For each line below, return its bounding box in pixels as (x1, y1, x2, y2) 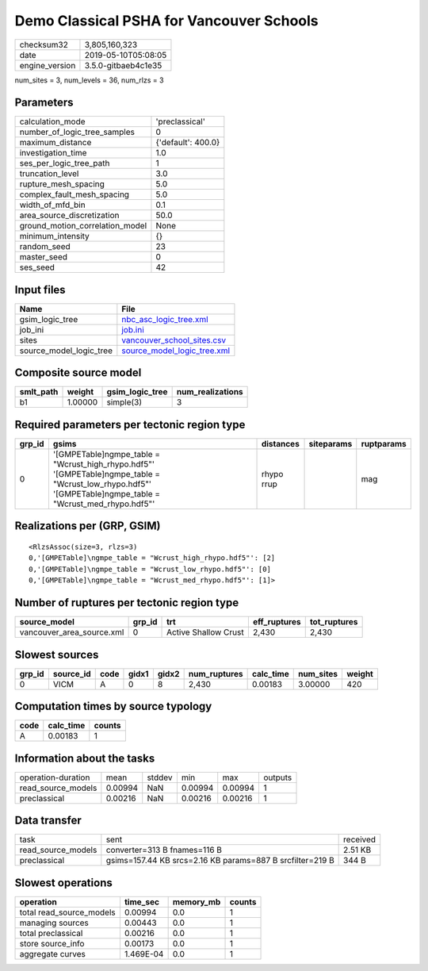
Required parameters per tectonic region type (14, 417, 246, 432)
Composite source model (14, 366, 142, 380)
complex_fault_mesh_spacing (19, 189, 130, 200)
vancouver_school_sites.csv (121, 334, 227, 345)
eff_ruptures (252, 616, 301, 628)
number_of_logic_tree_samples (19, 127, 135, 138)
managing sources (19, 917, 89, 928)
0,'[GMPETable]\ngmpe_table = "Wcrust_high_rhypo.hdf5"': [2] (29, 554, 276, 562)
